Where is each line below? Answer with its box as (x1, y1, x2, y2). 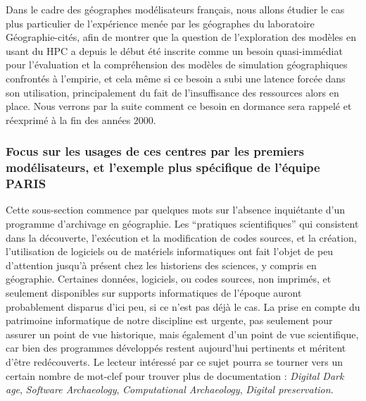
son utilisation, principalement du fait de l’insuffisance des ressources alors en (6, 85, 339, 99)
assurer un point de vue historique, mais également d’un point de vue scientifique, (6, 326, 359, 341)
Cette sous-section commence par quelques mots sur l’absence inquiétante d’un (6, 202, 346, 217)
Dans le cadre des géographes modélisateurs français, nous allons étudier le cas (6, 2, 345, 16)
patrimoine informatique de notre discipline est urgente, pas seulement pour (6, 313, 333, 328)
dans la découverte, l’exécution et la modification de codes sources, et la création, (6, 230, 357, 245)
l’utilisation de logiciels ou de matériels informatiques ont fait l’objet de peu (6, 244, 334, 259)
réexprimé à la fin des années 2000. (6, 112, 156, 127)
